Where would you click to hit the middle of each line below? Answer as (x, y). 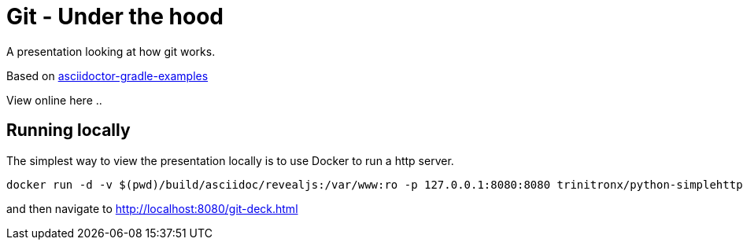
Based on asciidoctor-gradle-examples (107, 75)
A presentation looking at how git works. (111, 51)
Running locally (68, 130)
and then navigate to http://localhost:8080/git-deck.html (152, 208)
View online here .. (54, 100)
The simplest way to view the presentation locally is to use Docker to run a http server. (230, 160)
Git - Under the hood (115, 17)
